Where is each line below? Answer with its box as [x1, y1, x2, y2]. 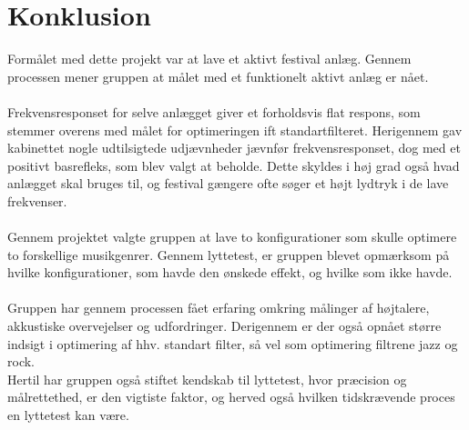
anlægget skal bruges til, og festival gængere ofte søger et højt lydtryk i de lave [7, 174, 449, 193]
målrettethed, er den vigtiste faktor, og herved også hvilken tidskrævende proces [7, 387, 455, 406]
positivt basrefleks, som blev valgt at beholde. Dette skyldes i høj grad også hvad [7, 155, 460, 175]
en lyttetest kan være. [7, 405, 129, 424]
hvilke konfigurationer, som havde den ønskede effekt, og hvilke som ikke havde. [7, 263, 453, 282]
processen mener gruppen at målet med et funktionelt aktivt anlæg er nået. [7, 66, 429, 85]
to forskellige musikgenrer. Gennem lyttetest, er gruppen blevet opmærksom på [7, 245, 450, 264]
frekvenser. [7, 191, 67, 210]
